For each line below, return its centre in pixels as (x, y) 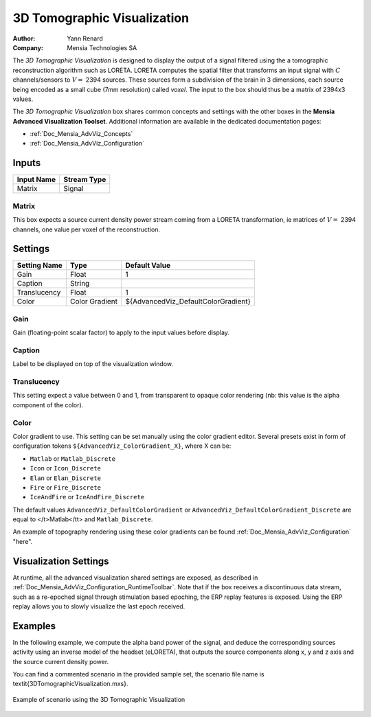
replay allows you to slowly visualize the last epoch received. (99, 606)
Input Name (36, 180)
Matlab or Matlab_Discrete (73, 458)
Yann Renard (85, 38)
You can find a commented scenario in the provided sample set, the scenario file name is (138, 674)
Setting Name (40, 266)
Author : (24, 38)
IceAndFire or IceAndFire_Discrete (87, 497)
